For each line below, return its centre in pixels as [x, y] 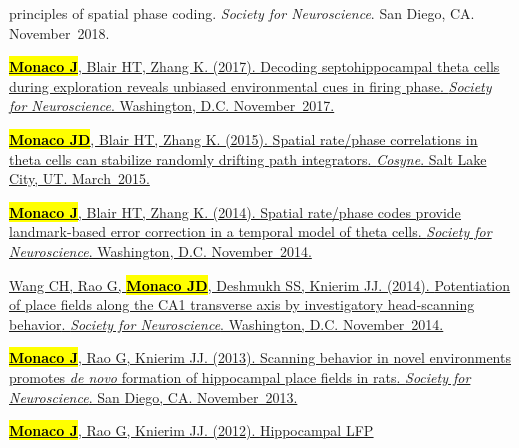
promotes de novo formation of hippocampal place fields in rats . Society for [240, 376]
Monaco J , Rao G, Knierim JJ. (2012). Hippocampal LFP [191, 430]
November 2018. [59, 32]
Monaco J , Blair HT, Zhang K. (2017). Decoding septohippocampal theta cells [254, 66]
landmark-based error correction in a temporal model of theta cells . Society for [250, 231]
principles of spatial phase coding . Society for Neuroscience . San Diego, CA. [242, 13]
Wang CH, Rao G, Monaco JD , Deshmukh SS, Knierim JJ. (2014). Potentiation [260, 284]
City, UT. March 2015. [79, 178]
